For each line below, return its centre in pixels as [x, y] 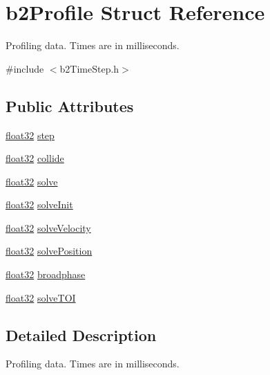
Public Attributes [70, 106]
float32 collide [35, 158]
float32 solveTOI [41, 297]
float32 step [30, 135]
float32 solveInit [39, 204]
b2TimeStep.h [89, 68]
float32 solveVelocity [48, 227]
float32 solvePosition [49, 251]
